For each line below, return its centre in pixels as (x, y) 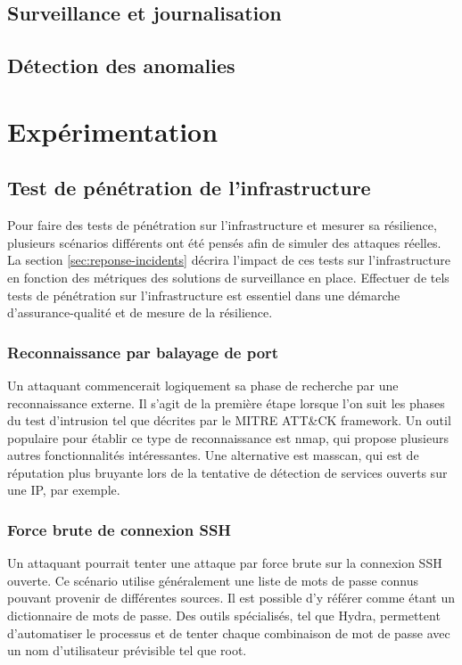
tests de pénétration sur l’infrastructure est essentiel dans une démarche (204, 295)
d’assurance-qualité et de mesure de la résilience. (140, 312)
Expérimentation (113, 131)
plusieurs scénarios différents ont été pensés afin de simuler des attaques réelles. (224, 242)
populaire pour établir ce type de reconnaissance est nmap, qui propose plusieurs (228, 437)
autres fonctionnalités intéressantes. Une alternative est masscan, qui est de (213, 455)
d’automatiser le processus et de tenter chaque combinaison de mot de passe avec (229, 632)
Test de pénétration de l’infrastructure (189, 188)
